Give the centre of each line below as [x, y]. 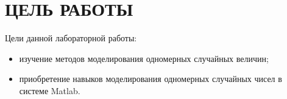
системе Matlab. [50, 90]
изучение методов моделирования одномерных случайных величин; [144, 58]
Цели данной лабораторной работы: [71, 38]
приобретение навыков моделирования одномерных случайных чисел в [151, 79]
